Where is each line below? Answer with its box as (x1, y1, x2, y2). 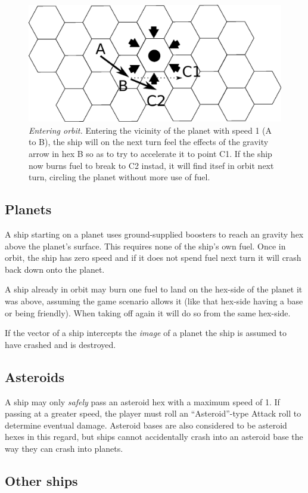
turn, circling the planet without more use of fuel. (29, 171, 210, 183)
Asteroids (5, 367, 64, 386)
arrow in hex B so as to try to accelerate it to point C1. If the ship (29, 147, 272, 160)
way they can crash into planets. (5, 442, 123, 454)
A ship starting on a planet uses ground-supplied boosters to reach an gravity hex (5, 228, 304, 241)
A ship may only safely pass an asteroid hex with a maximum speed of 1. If (5, 395, 280, 408)
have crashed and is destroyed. (5, 338, 116, 350)
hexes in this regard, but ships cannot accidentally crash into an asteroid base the (5, 430, 303, 443)
